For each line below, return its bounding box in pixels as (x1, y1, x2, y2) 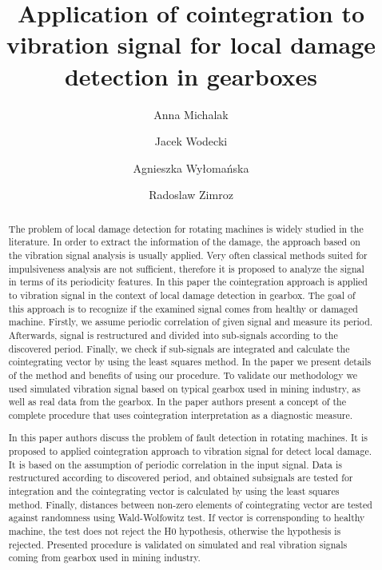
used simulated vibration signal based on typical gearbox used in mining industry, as (8, 381, 361, 395)
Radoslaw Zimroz (149, 186, 233, 203)
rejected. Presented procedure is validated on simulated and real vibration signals (8, 537, 348, 551)
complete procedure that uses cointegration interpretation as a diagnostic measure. (8, 408, 353, 421)
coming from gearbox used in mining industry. (8, 551, 201, 564)
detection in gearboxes (64, 59, 318, 92)
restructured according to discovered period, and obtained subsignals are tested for (8, 471, 353, 484)
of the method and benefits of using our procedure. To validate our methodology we (8, 368, 358, 381)
